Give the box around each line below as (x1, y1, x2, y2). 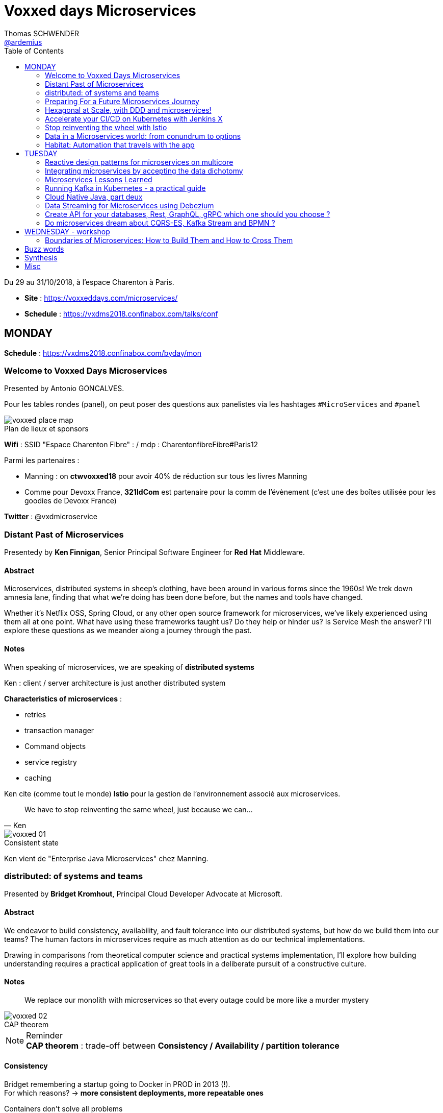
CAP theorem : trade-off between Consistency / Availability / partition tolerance (26, 1040, 340, 1051)
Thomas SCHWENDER (4, 29, 80, 38)
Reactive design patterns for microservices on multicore (45, 157, 233, 166)
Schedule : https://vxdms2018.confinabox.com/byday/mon (4, 348, 202, 357)
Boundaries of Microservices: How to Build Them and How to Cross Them (45, 235, 293, 245)
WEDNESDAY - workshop (24, 227, 110, 236)
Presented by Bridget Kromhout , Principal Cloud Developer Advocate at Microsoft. (4, 889, 282, 899)
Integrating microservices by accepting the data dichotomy (45, 166, 243, 175)
